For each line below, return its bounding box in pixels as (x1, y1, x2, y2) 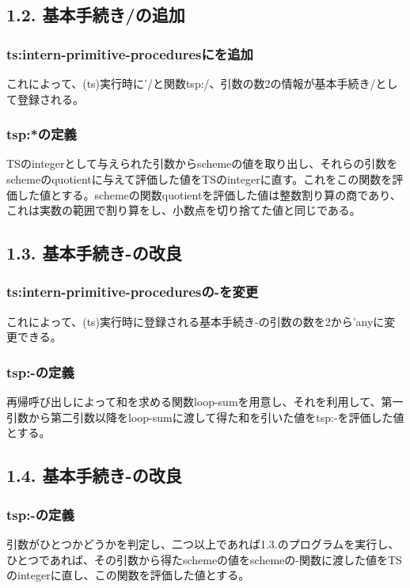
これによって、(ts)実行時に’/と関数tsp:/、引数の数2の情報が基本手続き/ (6, 75, 376, 91)
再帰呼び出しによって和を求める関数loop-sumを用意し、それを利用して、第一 (6, 393, 404, 410)
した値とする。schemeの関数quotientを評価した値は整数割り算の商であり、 (17, 186, 401, 203)
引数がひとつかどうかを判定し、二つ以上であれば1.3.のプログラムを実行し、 (6, 535, 400, 552)
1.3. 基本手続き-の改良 (6, 241, 182, 265)
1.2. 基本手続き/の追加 (6, 2, 185, 27)
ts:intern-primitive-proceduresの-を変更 (6, 282, 259, 302)
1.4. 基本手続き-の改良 (6, 463, 182, 487)
